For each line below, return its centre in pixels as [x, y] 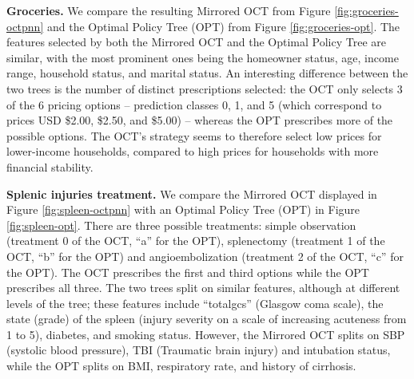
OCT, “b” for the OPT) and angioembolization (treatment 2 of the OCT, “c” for [205, 256]
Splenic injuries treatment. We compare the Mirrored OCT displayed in [192, 193]
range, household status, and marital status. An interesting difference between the [207, 73]
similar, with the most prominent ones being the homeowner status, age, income [203, 57]
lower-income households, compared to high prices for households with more [193, 151]
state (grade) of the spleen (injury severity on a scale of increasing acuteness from [207, 319]
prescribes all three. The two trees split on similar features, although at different [203, 288]
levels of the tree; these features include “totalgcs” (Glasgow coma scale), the [195, 303]
